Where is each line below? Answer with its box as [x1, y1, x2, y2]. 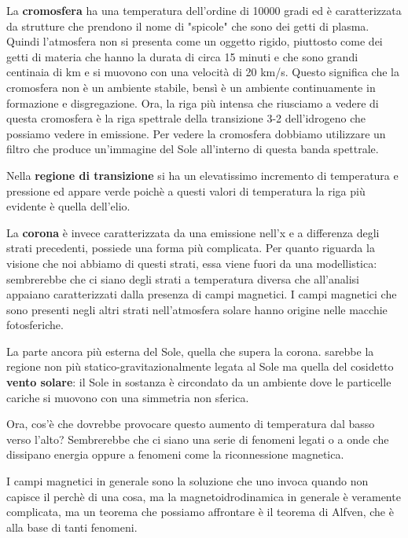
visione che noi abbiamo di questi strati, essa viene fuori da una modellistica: [6, 254, 377, 271]
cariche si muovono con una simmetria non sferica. [6, 389, 249, 405]
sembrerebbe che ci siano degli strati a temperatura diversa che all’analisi [6, 270, 359, 287]
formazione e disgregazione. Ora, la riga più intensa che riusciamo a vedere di [6, 94, 379, 111]
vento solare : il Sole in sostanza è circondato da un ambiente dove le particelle [6, 374, 391, 390]
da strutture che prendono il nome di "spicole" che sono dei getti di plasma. [6, 17, 369, 34]
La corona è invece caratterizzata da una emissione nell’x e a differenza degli [6, 224, 380, 240]
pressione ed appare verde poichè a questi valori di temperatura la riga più [6, 182, 366, 199]
